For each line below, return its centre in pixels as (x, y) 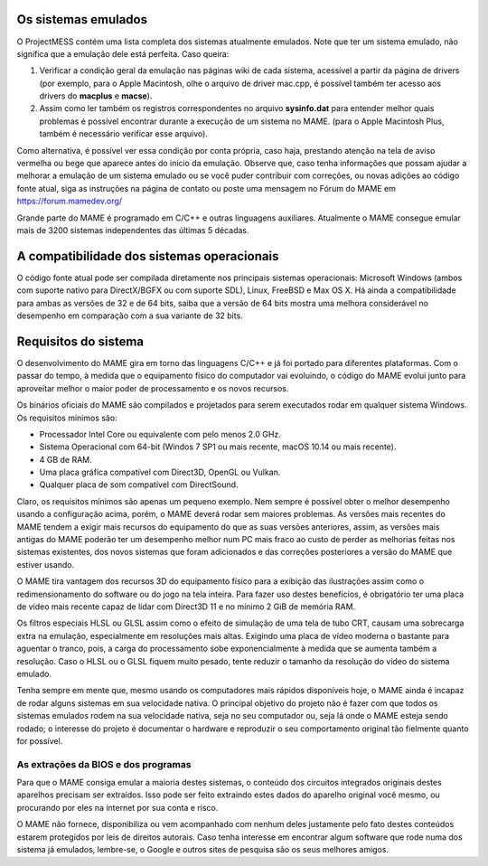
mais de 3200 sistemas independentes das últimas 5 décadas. (133, 230)
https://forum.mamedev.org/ (69, 201)
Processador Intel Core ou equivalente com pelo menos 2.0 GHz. (160, 434)
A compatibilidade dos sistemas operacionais (148, 256)
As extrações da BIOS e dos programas (104, 764)
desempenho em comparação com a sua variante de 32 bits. (130, 315)
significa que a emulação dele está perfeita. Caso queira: (123, 53)
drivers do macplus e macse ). (96, 96)
